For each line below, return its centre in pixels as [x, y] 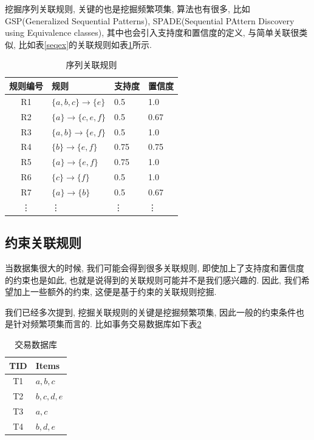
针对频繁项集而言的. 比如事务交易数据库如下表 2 [107, 324]
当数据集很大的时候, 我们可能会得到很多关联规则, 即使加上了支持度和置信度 [155, 268]
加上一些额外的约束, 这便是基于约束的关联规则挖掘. [115, 292]
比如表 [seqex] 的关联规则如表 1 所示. [85, 44]
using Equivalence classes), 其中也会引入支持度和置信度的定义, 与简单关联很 [152, 32]
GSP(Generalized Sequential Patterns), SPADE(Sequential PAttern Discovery [150, 20]
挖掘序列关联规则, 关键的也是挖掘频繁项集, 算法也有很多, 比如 [128, 8]
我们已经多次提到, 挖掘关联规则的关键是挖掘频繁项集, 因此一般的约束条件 [151, 312]
